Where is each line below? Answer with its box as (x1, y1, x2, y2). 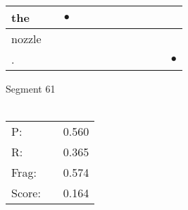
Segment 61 (6, 81, 56, 95)
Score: (11, 185, 41, 202)
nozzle (11, 30, 42, 47)
